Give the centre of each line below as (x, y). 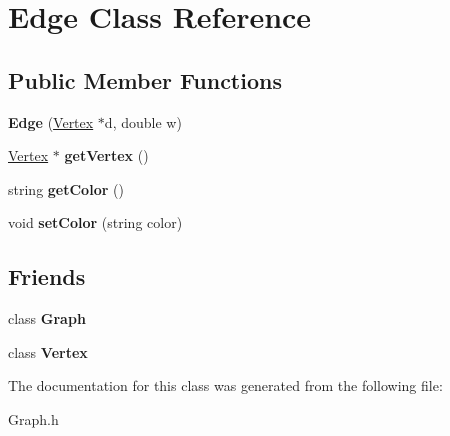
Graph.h (33, 418)
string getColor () (66, 188)
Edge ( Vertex (51, 121)
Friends (47, 276)
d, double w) (143, 121)
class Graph (47, 318)
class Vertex (48, 351)
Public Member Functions (145, 79)
